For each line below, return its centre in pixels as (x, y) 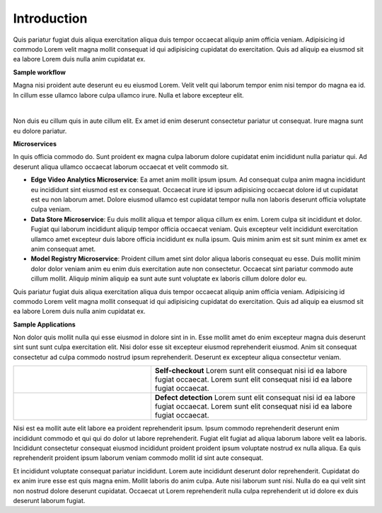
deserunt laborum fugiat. (49, 501)
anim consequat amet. (63, 249)
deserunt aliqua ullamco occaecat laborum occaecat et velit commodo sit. (121, 167)
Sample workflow (40, 72)
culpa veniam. (51, 209)
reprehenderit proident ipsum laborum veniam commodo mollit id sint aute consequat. (138, 458)
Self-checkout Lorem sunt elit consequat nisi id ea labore (251, 371)
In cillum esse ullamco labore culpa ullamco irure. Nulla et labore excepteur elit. (128, 95)
